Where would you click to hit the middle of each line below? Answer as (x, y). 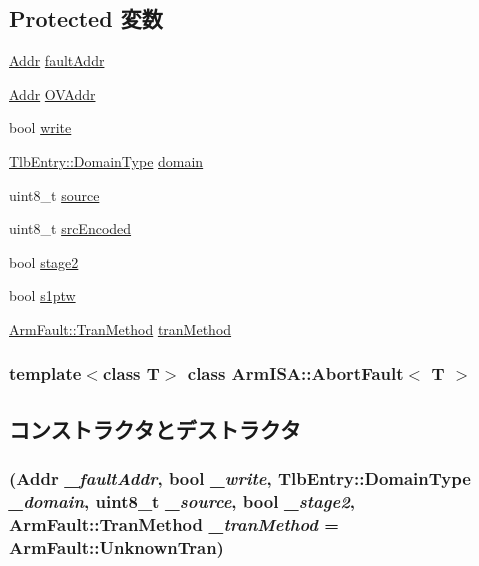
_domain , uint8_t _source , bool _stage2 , (182, 501)
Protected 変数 (86, 18)
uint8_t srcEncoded (70, 228)
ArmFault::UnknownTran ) (116, 546)
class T (131, 373)
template (45, 373)
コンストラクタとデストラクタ (155, 428)
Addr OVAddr (52, 93)
